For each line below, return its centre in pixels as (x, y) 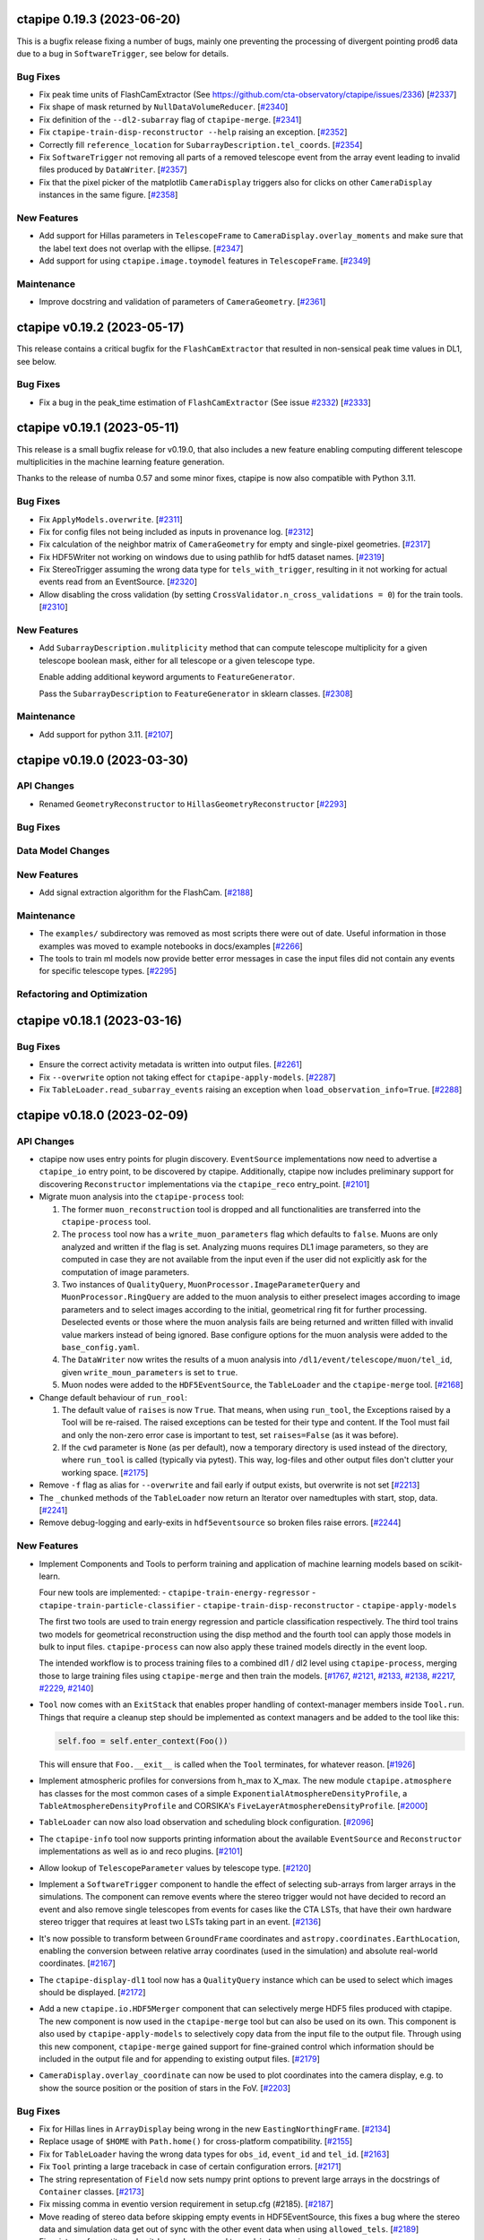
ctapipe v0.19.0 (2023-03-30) (102, 760)
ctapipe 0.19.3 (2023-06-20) (99, 19)
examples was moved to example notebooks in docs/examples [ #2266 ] (171, 946)
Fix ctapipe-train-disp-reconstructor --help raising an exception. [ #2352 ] (193, 132)
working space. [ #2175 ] (105, 1472)
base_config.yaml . (100, 1347)
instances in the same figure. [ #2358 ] (108, 195)
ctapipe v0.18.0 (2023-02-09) (102, 1115)
